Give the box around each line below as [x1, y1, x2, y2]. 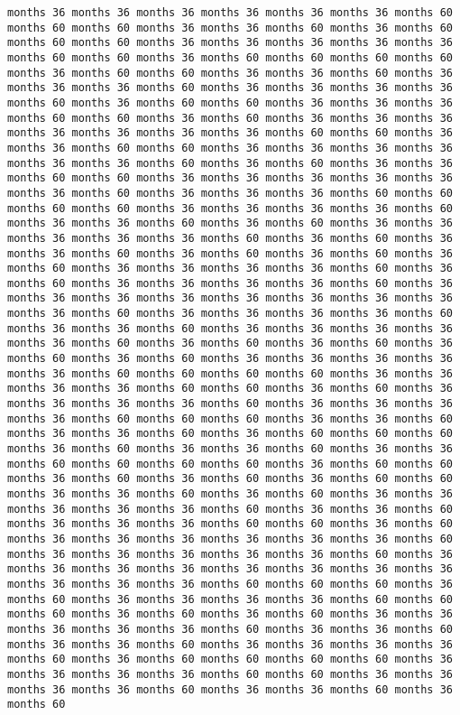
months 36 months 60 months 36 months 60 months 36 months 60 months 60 [7, 472, 453, 486]
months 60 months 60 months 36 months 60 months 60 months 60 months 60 [7, 51, 453, 64]
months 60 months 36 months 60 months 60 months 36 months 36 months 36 [7, 96, 453, 109]
